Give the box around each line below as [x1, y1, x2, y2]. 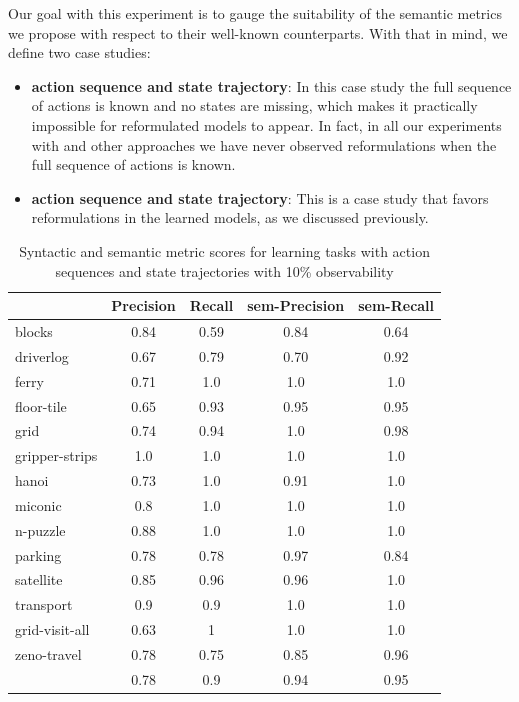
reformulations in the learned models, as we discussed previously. [31, 207, 429, 228]
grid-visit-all [15, 619, 90, 640]
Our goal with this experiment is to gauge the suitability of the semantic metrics [8, 3, 502, 23]
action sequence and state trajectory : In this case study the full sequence [31, 75, 512, 96]
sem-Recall [358, 295, 435, 316]
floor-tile [15, 395, 67, 416]
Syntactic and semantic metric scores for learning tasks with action [19, 240, 430, 261]
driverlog [15, 345, 69, 366]
